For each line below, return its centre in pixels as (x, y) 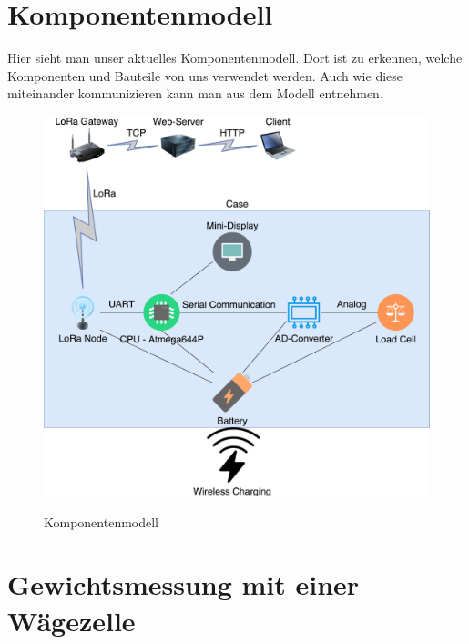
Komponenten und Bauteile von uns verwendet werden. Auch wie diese (205, 75)
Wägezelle (71, 620)
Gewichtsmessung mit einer (184, 584)
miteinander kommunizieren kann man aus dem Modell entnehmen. (195, 93)
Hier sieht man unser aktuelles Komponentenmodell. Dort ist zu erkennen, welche (235, 58)
